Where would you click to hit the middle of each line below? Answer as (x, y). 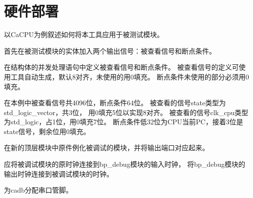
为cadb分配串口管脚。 (38, 190)
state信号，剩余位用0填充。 (47, 131)
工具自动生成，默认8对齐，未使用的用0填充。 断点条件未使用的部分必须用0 (130, 76)
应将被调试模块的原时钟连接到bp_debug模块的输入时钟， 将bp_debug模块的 (125, 164)
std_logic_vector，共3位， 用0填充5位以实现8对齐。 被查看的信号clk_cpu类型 (126, 112)
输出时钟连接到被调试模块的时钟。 (59, 173)
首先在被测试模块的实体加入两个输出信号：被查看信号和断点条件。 (110, 50)
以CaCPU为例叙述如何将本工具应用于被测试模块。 (84, 34)
